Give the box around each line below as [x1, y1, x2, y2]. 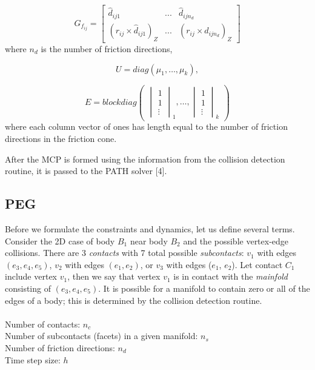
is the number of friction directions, [41, 42, 173, 55]
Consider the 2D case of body [5, 234, 115, 247]
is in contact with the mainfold [173, 270, 288, 283]
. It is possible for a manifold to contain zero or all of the [98, 281, 310, 294]
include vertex [5, 270, 57, 283]
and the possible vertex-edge [183, 234, 289, 247]
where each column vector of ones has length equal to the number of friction [5, 120, 288, 133]
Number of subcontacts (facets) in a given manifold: [5, 329, 198, 342]
